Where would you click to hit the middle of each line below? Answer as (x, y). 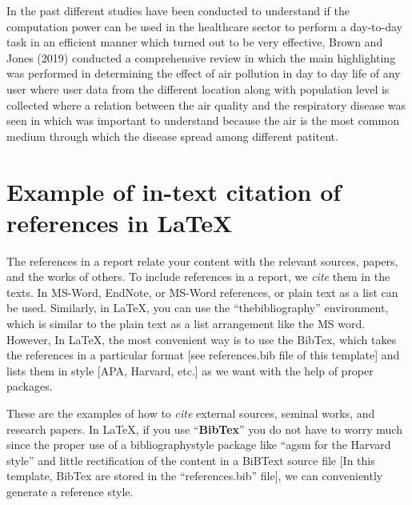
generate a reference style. (70, 491)
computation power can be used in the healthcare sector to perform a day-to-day (204, 26)
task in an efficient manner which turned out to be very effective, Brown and (195, 42)
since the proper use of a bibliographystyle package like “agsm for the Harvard (199, 445)
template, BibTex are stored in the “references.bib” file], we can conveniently (195, 476)
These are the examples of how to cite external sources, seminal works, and (191, 413)
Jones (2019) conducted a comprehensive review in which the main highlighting (201, 57)
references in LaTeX (120, 222)
